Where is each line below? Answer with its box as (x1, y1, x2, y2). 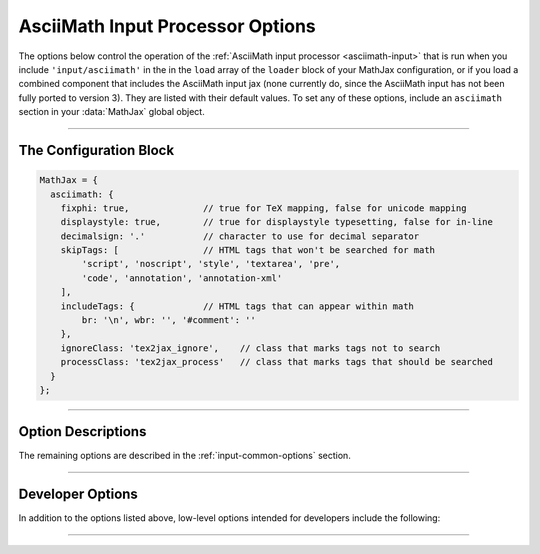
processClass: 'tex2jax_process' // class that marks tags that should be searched (60, 356, 494, 368)
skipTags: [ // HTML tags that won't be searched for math (60, 245, 435, 256)
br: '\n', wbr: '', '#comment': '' (81, 315, 257, 326)
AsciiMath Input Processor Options (18, 15, 317, 37)
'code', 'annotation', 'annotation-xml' (81, 272, 283, 284)
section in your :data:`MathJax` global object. (18, 106, 205, 118)
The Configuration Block (18, 141, 175, 159)
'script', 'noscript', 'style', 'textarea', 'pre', (81, 258, 341, 270)
